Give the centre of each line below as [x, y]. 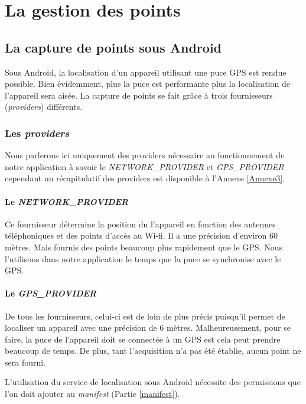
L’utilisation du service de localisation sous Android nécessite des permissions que [153, 382]
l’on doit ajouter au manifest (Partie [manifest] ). [92, 394]
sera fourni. [25, 362]
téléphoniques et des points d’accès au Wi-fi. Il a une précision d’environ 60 [141, 235]
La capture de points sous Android [113, 47]
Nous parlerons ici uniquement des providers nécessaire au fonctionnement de [145, 155]
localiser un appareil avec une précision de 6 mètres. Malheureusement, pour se [148, 328]
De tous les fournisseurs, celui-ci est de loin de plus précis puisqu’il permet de [145, 316]
